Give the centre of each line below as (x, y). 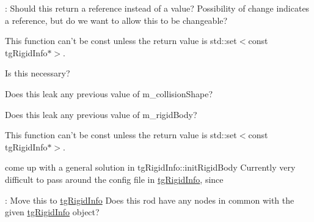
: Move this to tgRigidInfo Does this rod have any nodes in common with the (150, 200)
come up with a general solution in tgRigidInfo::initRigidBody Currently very (150, 167)
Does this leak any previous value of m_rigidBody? (101, 114)
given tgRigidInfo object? (52, 212)
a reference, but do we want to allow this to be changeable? (116, 20)
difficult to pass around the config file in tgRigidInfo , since (114, 179)
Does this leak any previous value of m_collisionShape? (109, 93)
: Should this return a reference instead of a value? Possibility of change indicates (157, 8)
